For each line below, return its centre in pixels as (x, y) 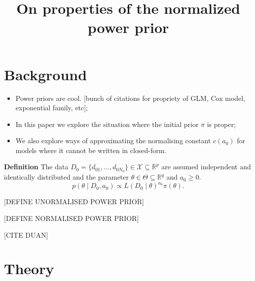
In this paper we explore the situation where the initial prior (107, 124)
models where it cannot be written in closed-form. (91, 150)
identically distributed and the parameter (67, 177)
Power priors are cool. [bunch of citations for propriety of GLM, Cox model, (130, 98)
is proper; (221, 124)
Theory (29, 268)
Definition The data (36, 167)
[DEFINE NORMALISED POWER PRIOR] (72, 218)
